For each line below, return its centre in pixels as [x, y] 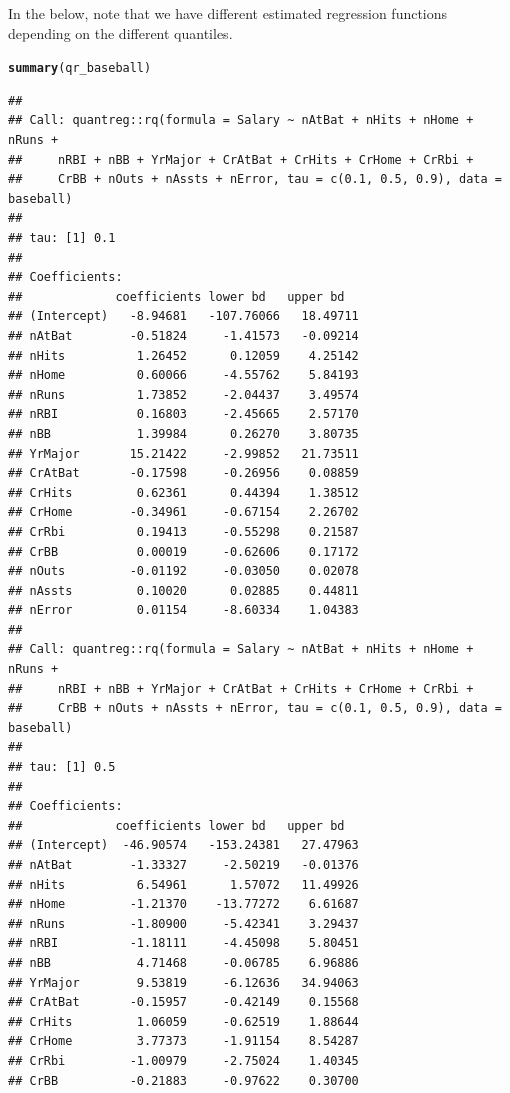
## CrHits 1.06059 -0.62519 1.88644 [183, 1021]
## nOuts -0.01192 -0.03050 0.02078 [183, 571]
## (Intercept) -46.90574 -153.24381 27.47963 [183, 845]
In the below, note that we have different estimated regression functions [228, 13]
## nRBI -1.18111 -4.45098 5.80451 [183, 943]
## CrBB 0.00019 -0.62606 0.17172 [183, 551]
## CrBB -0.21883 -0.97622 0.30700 [183, 1080]
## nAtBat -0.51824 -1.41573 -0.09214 [183, 335]
